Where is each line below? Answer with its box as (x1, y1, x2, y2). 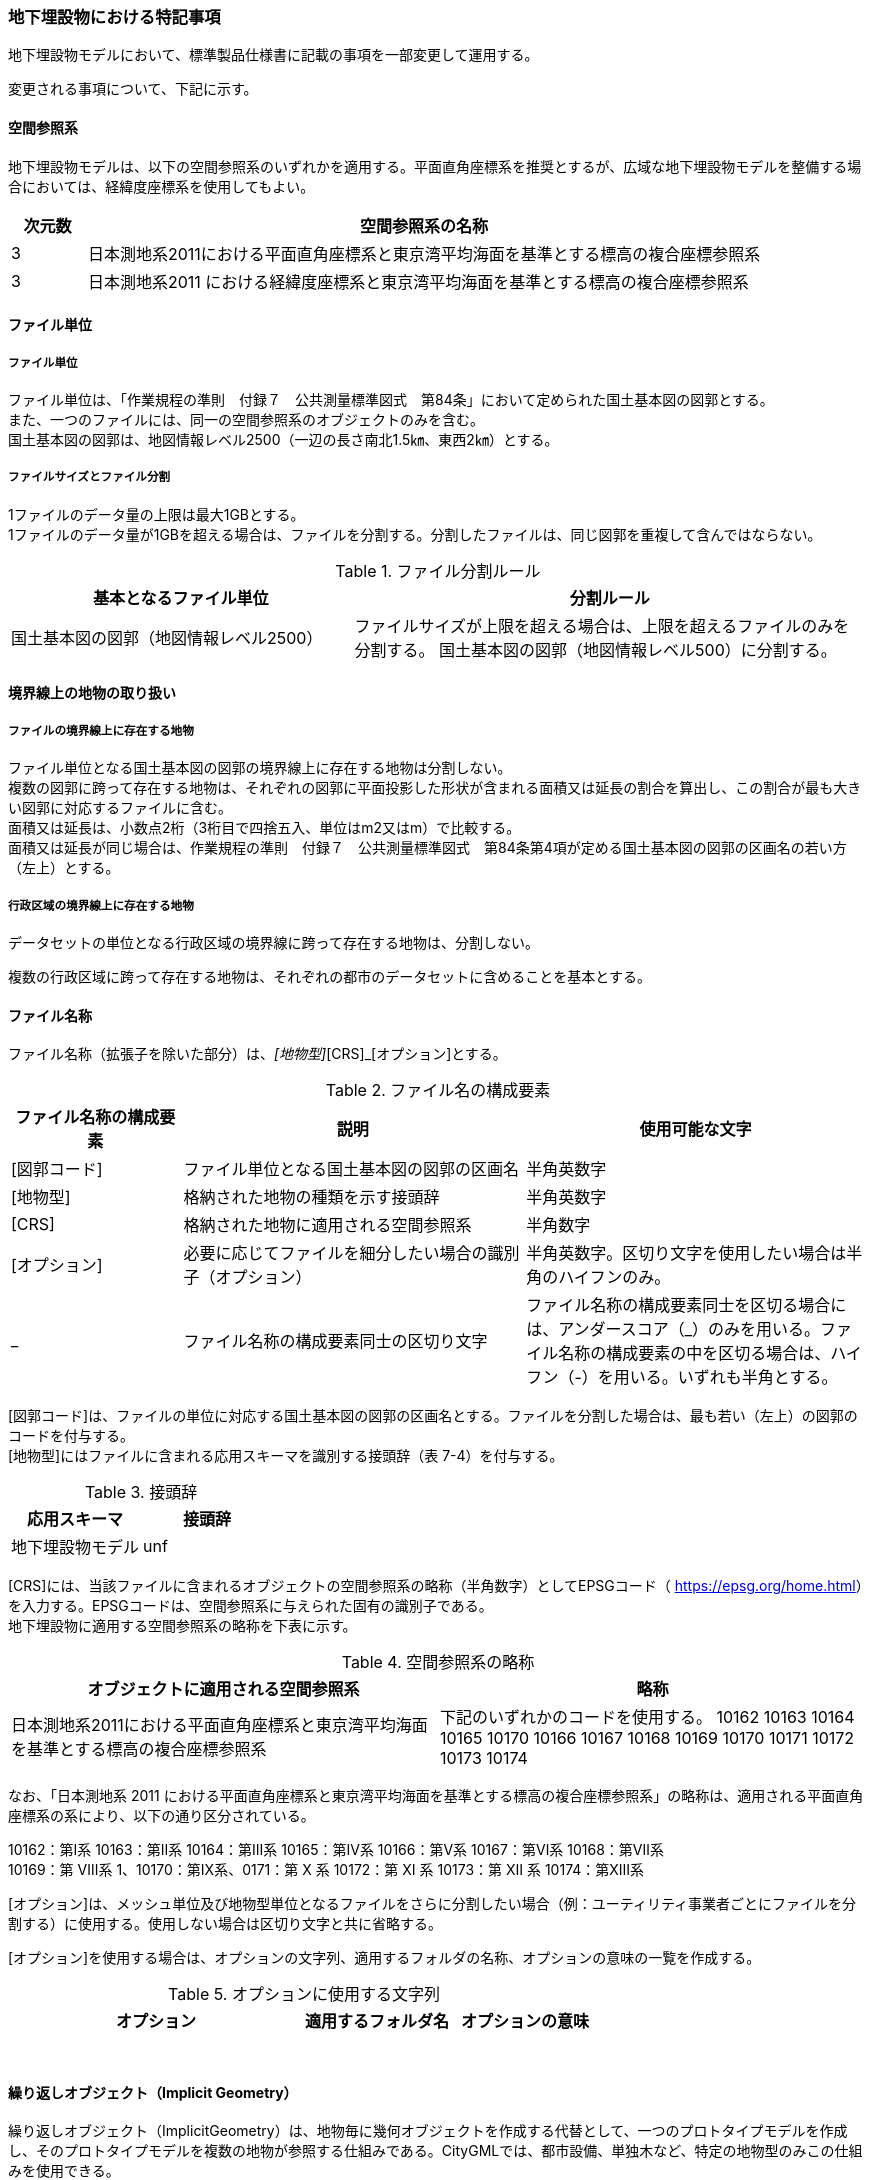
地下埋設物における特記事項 (8, 7, 221, 27)
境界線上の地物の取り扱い (8, 684, 176, 702)
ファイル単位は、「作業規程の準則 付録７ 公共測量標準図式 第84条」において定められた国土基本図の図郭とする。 (8, 390, 774, 408)
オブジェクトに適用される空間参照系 (87, 1679, 360, 1700)
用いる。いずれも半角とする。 (613, 1367, 838, 1388)
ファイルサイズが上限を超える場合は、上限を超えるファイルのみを (354, 615, 850, 636)
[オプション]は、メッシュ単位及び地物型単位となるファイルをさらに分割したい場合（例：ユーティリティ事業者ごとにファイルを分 (8, 1895, 857, 1913)
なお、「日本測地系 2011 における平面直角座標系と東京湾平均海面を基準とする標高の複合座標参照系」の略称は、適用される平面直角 (8, 1787, 864, 1805)
